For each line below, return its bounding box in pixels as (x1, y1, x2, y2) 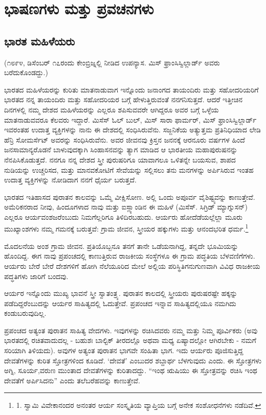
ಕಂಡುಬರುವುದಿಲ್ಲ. (4, 308, 47, 318)
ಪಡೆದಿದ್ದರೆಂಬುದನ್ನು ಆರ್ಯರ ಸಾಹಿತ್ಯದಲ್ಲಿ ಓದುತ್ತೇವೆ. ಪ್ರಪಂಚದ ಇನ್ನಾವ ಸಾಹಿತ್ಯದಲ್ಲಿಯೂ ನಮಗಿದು (4, 297, 236, 308)
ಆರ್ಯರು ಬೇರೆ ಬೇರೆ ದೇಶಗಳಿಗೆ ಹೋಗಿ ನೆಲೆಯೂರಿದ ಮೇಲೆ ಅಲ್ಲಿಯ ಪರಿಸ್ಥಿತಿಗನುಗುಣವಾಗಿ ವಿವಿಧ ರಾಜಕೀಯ (4, 260, 260, 271)
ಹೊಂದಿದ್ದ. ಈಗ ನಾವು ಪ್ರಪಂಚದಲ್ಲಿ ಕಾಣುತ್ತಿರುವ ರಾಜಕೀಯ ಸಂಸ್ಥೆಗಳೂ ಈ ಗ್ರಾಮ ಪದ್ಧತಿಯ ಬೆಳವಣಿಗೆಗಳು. (4, 250, 255, 261)
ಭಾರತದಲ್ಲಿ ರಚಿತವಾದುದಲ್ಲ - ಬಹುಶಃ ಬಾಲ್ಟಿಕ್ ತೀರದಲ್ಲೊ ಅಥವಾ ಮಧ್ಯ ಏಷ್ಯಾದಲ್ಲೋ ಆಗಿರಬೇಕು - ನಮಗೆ (4, 335, 256, 345)
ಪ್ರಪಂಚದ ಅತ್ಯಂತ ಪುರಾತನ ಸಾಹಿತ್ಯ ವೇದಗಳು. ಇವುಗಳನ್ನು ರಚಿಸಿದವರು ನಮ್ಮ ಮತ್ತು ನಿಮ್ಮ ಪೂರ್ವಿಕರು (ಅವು (4, 325, 258, 335)
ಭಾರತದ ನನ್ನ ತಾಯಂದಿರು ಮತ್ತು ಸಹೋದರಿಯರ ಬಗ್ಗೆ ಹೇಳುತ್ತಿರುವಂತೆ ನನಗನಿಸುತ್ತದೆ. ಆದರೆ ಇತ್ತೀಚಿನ (4, 94, 243, 105)
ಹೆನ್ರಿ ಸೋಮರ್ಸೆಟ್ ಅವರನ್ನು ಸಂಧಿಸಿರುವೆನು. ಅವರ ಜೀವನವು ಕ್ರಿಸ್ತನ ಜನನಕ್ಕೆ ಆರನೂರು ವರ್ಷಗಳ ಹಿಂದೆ (4, 134, 245, 145)
